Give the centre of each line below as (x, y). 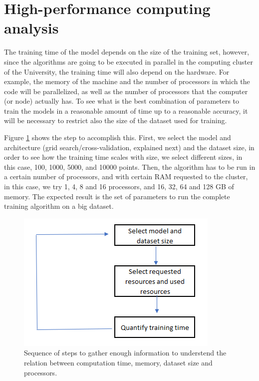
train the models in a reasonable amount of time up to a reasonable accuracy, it (126, 110)
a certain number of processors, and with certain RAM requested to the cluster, (126, 176)
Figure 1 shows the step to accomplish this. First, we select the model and (118, 137)
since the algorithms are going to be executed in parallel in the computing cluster (129, 61)
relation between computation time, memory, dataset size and (118, 362)
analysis (31, 28)
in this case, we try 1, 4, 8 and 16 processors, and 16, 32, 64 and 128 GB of (119, 186)
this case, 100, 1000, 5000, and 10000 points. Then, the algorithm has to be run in (130, 166)
